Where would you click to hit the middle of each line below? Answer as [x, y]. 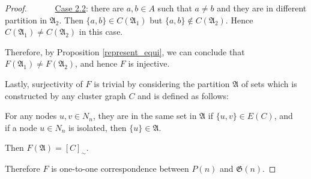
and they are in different [262, 8]
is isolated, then [98, 127]
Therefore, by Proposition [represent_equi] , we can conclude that [125, 51]
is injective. [149, 63]
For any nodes [31, 116]
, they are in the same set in [145, 116]
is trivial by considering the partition [162, 83]
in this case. [101, 32]
